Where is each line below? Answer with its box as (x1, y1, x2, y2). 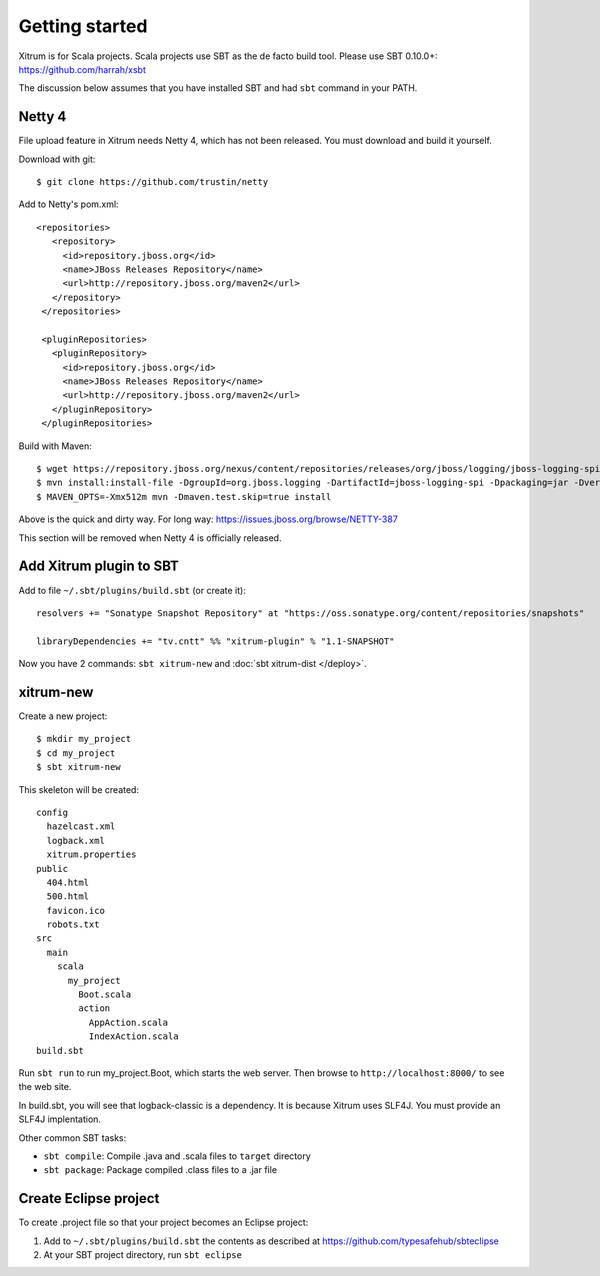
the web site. (18, 1081, 72, 1093)
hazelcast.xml (46, 821, 116, 832)
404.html (46, 876, 90, 888)
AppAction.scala (88, 1016, 169, 1028)
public (36, 863, 69, 874)
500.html (46, 891, 90, 902)
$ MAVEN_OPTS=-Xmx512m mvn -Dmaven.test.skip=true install (36, 491, 332, 502)
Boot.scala (78, 989, 132, 1000)
